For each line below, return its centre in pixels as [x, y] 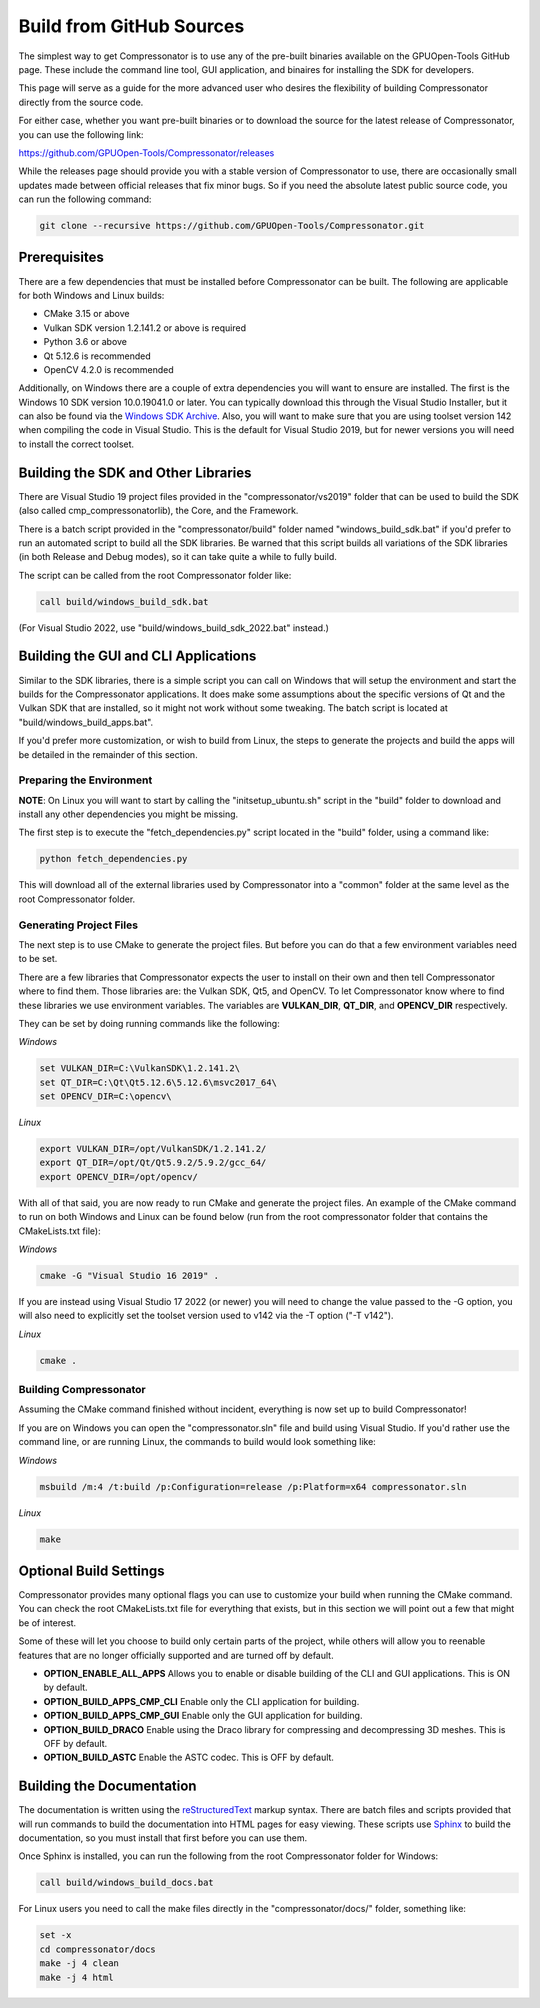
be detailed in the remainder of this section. [108, 754]
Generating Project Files [78, 925]
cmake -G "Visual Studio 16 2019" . [129, 1275]
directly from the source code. [81, 102]
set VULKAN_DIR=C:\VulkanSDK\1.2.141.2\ [139, 1068]
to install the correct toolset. [76, 444]
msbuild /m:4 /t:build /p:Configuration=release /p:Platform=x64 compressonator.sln [253, 1486]
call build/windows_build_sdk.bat [124, 601]
